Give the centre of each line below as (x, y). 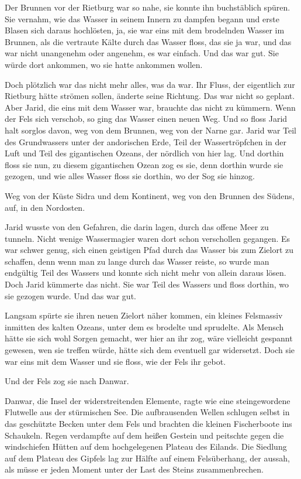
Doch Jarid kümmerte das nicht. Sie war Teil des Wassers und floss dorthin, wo (147, 284)
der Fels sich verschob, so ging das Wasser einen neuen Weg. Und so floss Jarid (146, 119)
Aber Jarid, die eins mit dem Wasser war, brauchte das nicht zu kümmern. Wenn (150, 107)
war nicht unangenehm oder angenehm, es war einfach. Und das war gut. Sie (142, 53)
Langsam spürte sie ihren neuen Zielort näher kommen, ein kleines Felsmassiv (144, 315)
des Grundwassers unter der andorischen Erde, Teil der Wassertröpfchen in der (146, 141)
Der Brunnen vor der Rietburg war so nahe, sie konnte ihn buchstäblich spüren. (148, 7)
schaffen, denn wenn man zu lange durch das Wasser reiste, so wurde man (137, 261)
